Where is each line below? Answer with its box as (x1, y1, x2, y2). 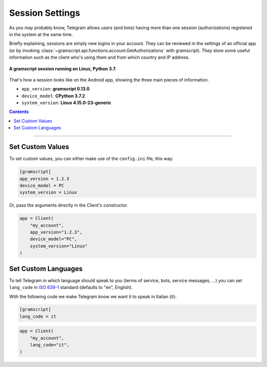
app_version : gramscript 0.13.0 (21, 86, 90, 92)
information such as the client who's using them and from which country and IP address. (9, 54, 190, 60)
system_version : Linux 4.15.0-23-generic (21, 100, 111, 106)
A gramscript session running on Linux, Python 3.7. (9, 66, 117, 72)
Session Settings (9, 7, 80, 18)
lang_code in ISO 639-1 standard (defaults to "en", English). (9, 285, 133, 290)
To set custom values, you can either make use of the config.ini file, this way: (9, 156, 174, 162)
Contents (9, 109, 29, 115)
